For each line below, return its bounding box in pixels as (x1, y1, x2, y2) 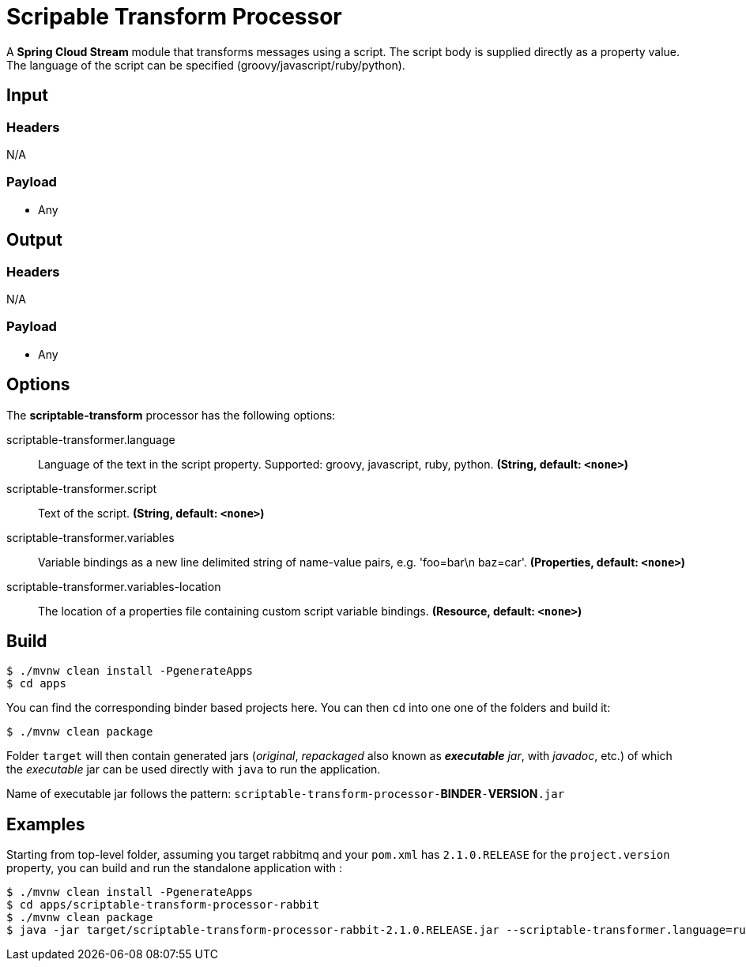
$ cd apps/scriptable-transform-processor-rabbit (6, 898, 320, 912)
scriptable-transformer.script (6, 481, 157, 495)
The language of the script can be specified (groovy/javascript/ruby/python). (6, 58, 405, 72)
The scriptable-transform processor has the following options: (6, 408, 336, 422)
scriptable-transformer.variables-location (6, 579, 221, 593)
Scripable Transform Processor (6, 3, 342, 30)
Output (6, 230, 62, 250)
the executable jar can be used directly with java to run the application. (6, 762, 381, 777)
